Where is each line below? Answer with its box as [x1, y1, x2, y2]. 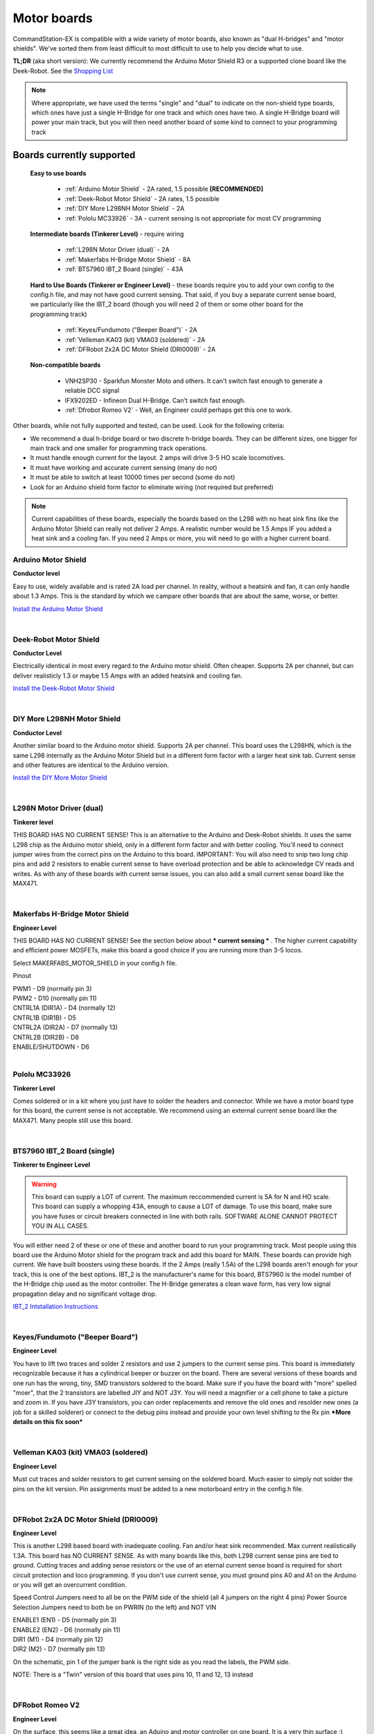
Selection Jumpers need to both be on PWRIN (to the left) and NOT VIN [12, 1603, 217, 1611]
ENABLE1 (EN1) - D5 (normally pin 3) [12, 1616, 117, 1624]
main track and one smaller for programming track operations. [30, 444, 208, 452]
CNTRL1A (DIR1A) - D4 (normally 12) [12, 1004, 116, 1012]
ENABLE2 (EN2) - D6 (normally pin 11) [12, 1625, 121, 1633]
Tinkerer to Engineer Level [12, 1160, 91, 1169]
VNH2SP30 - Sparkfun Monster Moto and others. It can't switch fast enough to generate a [64, 377, 323, 385]
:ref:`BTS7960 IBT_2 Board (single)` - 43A [64, 265, 184, 273]
